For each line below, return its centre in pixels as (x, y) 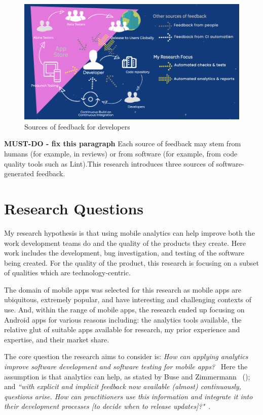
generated (19, 173)
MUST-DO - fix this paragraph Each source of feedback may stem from (123, 143)
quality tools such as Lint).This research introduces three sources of (109, 163)
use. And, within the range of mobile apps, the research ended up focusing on (124, 310)
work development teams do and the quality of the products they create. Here (125, 243)
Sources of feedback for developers (77, 126)
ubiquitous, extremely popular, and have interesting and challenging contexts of (128, 299)
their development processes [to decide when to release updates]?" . (107, 406)
